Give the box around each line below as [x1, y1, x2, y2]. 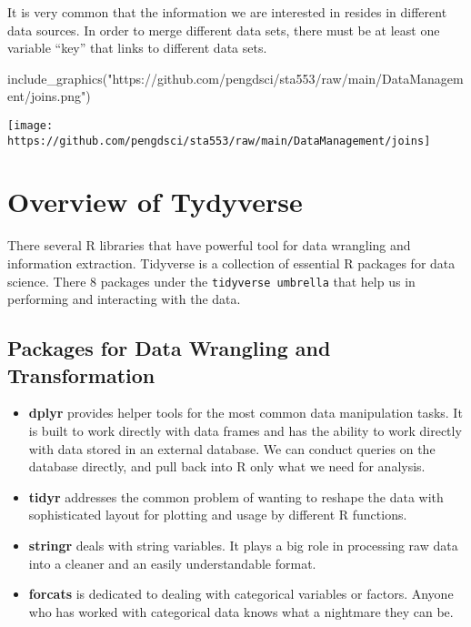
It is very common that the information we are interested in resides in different [7, 3, 447, 21]
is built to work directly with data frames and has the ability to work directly [28, 421, 462, 440]
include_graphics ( [7, 68, 108, 87]
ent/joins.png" [7, 86, 86, 106]
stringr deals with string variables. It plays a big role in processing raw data [28, 536, 458, 554]
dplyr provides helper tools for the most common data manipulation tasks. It [28, 403, 463, 422]
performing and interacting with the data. [7, 289, 241, 308]
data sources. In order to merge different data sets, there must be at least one [7, 20, 440, 39]
